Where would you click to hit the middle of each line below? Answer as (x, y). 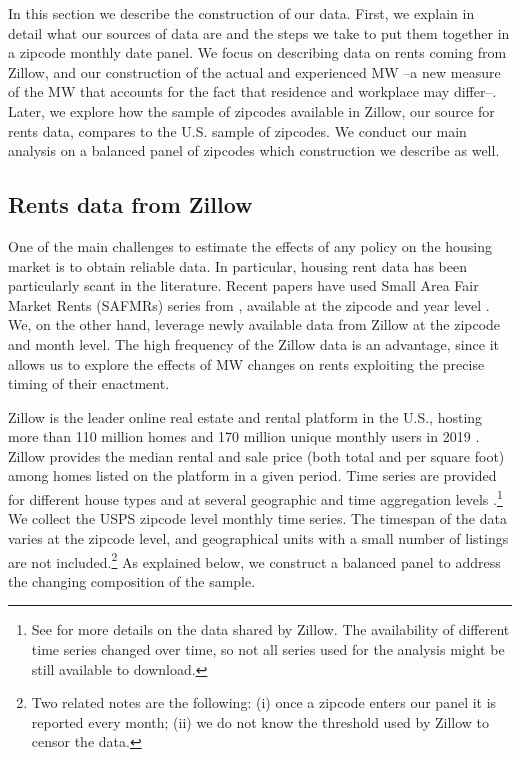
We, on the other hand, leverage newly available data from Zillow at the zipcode (254, 324)
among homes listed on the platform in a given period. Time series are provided (252, 475)
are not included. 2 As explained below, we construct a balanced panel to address (254, 560)
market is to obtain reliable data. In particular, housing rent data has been (237, 265)
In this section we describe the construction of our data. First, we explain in (241, 13)
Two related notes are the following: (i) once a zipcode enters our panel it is (264, 702)
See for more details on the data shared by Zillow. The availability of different (270, 629)
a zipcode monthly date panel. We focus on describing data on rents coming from (257, 52)
